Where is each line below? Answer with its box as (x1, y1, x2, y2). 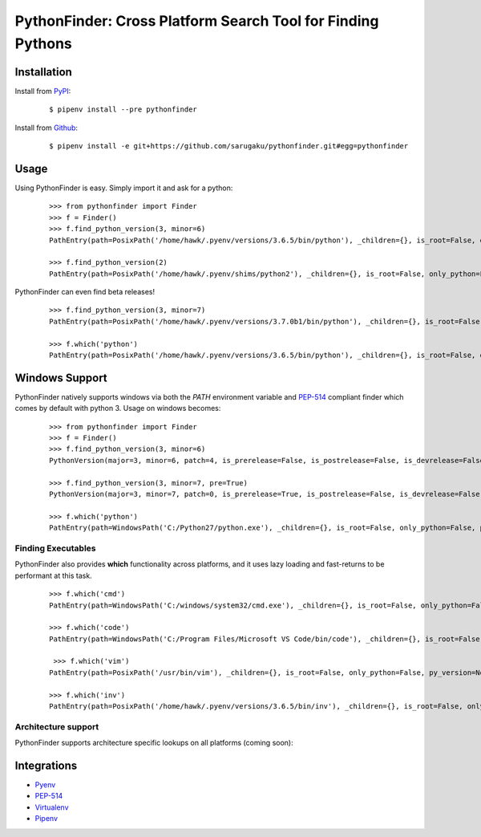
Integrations (14, 759, 78, 772)
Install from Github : (14, 123, 79, 132)
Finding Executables (14, 542, 96, 554)
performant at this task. (14, 571, 92, 580)
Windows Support (14, 371, 107, 384)
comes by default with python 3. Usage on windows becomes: (14, 404, 221, 413)
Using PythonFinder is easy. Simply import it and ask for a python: (14, 183, 233, 193)
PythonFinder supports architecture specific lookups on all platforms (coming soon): (14, 738, 293, 748)
